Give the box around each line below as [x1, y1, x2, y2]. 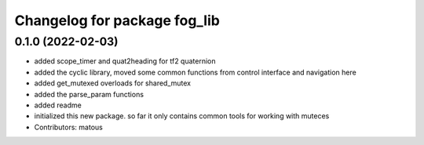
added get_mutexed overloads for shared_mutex [34, 78, 192, 88]
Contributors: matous [34, 122, 104, 132]
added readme [34, 100, 82, 110]
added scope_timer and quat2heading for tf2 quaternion [34, 56, 216, 66]
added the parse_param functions [34, 89, 144, 99]
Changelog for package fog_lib [14, 12, 220, 29]
